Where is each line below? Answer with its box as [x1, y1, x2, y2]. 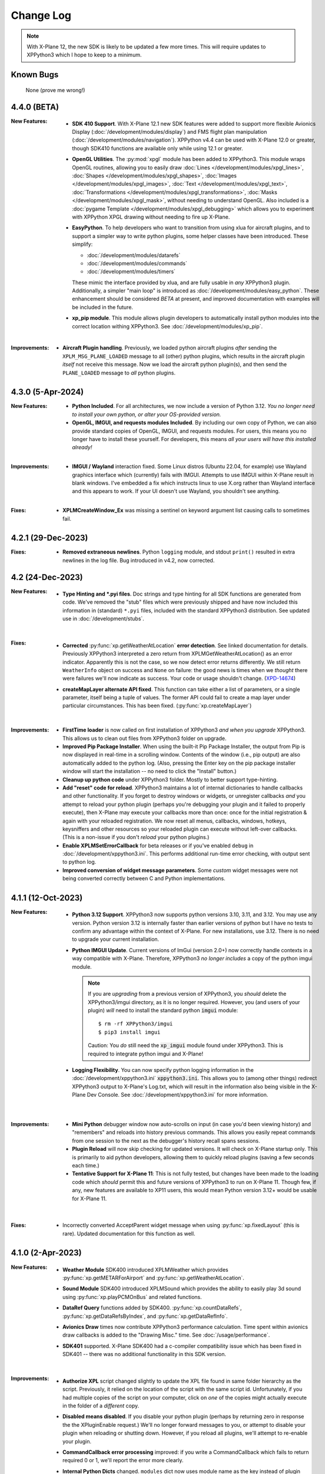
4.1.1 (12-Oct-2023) [11, 893, 83, 903]
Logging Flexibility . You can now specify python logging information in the [72, 1067, 254, 1074]
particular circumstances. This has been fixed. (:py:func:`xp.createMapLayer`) [62, 702, 252, 709]
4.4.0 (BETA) [11, 102, 59, 112]
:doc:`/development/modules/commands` [87, 259, 188, 266]
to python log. [62, 858, 97, 866]
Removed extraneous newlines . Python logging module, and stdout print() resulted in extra [62, 548, 296, 555]
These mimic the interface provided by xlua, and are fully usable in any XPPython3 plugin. [72, 279, 291, 286]
